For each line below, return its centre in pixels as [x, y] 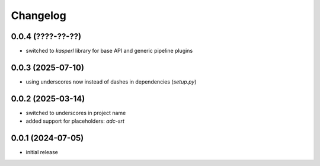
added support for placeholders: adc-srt [75, 121]
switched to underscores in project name [76, 113]
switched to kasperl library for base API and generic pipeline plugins [109, 51]
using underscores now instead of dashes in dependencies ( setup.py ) [111, 82]
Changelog [39, 15]
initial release [42, 152]
